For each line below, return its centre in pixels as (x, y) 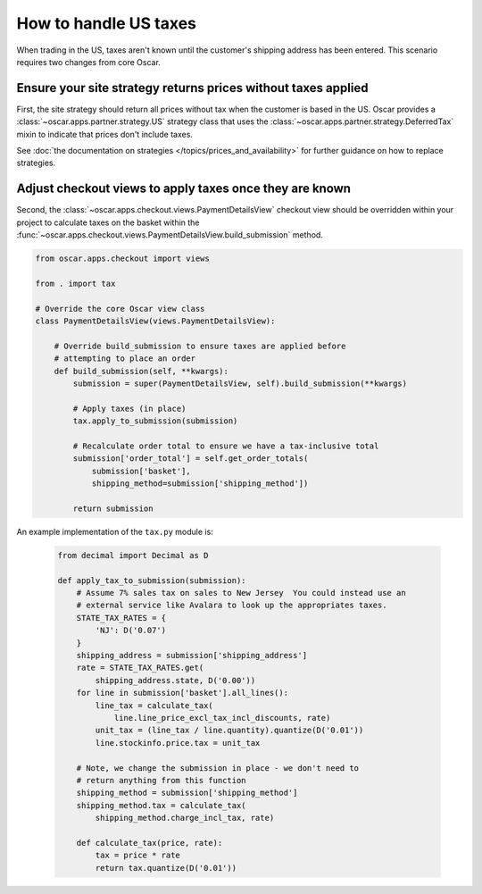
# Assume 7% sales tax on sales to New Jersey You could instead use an (241, 593)
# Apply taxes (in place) (129, 408)
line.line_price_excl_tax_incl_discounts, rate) (222, 718)
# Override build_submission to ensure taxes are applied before (200, 346)
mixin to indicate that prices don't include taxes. (105, 134)
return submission (113, 508)
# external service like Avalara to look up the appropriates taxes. (232, 606)
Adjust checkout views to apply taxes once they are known (184, 189)
